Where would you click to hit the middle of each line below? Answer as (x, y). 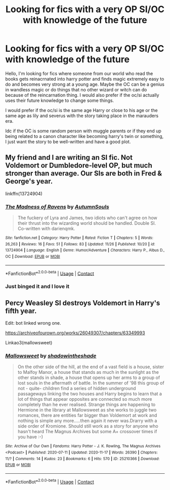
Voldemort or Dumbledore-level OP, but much (79, 166)
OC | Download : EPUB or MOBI (33, 257)
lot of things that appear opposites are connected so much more (85, 399)
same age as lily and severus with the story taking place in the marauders (82, 116)
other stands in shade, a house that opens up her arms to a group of (89, 378)
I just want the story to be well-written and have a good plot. (68, 142)
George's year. (29, 181)
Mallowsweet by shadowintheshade (51, 356)
